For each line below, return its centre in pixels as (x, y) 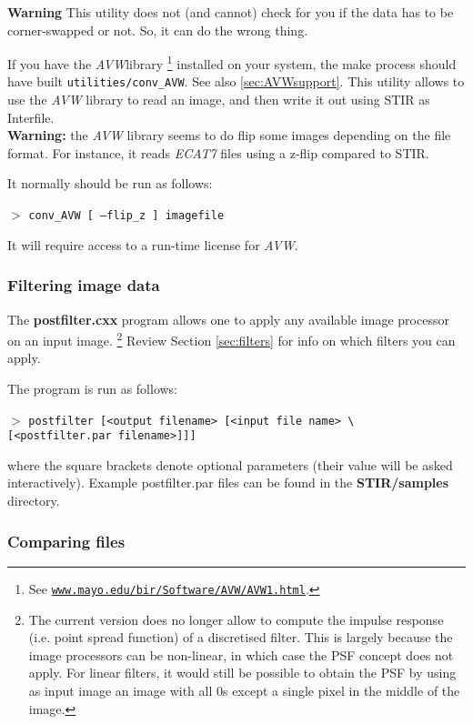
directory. (34, 501)
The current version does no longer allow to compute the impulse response (236, 619)
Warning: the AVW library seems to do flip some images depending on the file (229, 135)
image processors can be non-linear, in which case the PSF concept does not (241, 654)
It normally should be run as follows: (110, 183)
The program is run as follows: (93, 388)
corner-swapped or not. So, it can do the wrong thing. (158, 30)
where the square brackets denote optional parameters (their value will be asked (230, 464)
